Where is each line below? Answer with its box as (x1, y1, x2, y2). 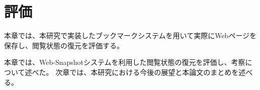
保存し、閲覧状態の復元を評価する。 (4, 40, 124, 50)
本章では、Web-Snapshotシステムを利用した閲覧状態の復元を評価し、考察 (4, 57, 245, 67)
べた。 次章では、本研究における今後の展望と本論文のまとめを (32, 66, 239, 77)
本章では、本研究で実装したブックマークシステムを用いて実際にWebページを (4, 30, 257, 41)
